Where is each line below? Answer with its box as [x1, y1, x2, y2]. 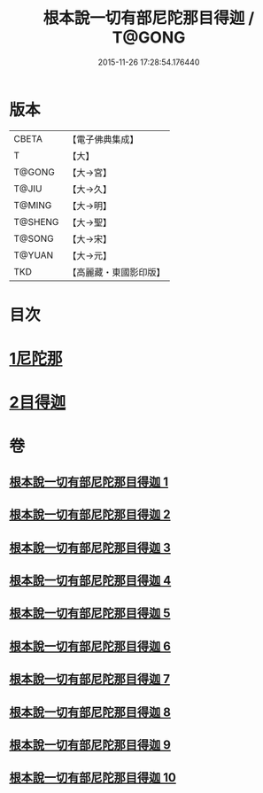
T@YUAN [13, 249, 54, 261]
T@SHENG [13, 215, 59, 228]
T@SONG [13, 232, 55, 245]
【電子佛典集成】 [67, 133, 139, 145]
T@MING [13, 198, 52, 211]
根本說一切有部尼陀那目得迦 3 [9, 540, 171, 555]
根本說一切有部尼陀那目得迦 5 [9, 606, 171, 621]
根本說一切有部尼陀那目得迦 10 [9, 770, 177, 785]
